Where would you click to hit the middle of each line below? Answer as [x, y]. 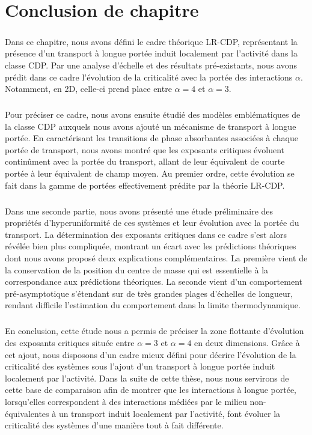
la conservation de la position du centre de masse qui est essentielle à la [137, 269]
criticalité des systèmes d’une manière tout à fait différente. [114, 425]
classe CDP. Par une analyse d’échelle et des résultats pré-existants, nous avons [151, 65]
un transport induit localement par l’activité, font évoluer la [170, 413]
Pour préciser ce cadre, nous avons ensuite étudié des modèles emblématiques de [153, 114]
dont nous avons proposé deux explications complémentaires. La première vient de [156, 258]
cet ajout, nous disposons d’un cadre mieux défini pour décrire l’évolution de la [151, 354]
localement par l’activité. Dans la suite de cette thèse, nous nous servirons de [147, 378]
